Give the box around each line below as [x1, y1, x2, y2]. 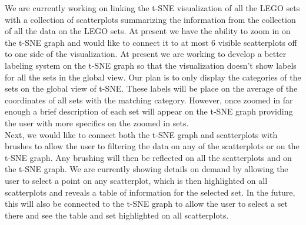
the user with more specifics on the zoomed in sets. [5, 116, 189, 129]
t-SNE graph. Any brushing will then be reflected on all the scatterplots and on [5, 151, 292, 163]
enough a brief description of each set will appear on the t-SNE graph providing [5, 105, 293, 117]
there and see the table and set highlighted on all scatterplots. [5, 209, 229, 221]
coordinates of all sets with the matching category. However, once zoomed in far [5, 93, 293, 106]
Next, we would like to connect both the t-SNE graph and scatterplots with [5, 128, 278, 140]
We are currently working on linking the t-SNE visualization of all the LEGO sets [5, 2, 300, 14]
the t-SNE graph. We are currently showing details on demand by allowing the [5, 163, 288, 175]
